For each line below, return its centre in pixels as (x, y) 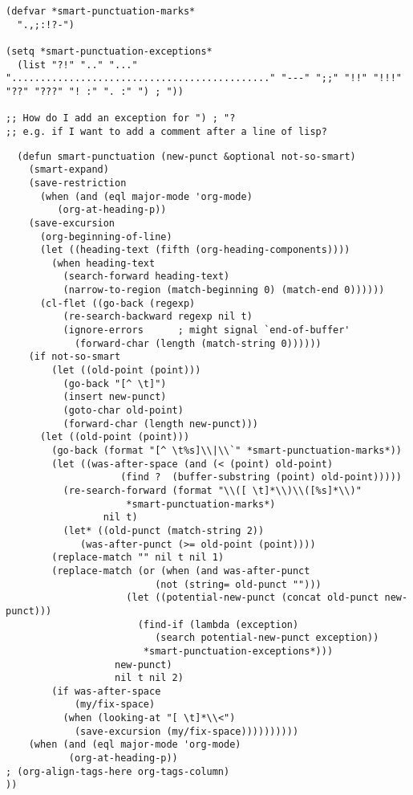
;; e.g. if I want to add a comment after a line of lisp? (166, 131)
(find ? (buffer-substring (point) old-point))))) (261, 477)
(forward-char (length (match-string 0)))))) (198, 343)
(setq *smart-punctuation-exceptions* (109, 51)
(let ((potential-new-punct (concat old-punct (253, 598)
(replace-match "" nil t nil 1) (138, 558)
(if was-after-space (106, 691)
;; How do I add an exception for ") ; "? (121, 118)
